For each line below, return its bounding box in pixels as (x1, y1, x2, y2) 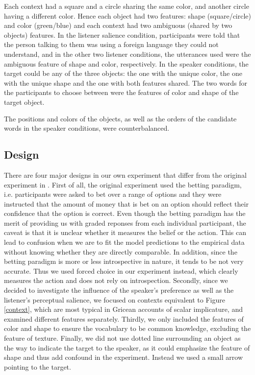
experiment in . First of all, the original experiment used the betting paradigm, (4, 179, 242, 189)
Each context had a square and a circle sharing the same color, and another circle (4, 1, 249, 11)
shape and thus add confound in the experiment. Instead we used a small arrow (4, 352, 243, 362)
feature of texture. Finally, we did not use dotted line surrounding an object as (4, 333, 241, 343)
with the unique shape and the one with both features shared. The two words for (4, 77, 247, 88)
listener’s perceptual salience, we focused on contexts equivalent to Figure (4, 294, 225, 305)
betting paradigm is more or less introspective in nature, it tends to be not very (4, 256, 244, 266)
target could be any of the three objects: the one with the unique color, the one (4, 68, 242, 78)
